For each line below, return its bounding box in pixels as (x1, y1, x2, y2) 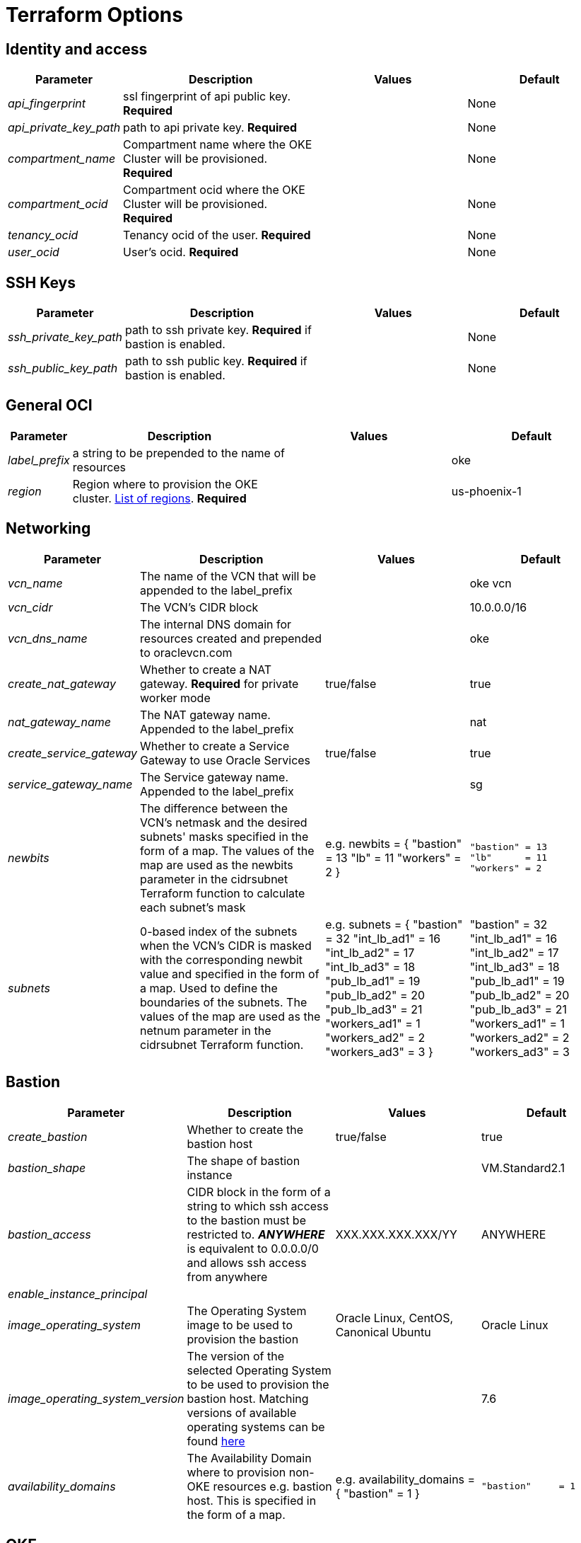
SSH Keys (6, 273, 76, 292)
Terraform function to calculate (140, 885, 305, 900)
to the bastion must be (187, 1212, 306, 1227)
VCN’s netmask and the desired (140, 815, 307, 830)
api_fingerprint (8, 96, 86, 111)
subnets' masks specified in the (140, 829, 309, 844)
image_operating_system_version (8, 1391, 184, 1406)
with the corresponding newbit (140, 952, 303, 967)
